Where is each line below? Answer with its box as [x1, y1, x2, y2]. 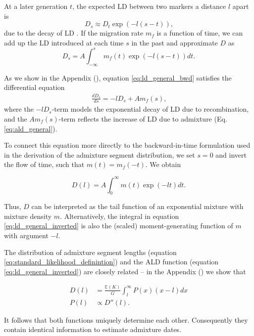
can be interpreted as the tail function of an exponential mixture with [31, 201, 244, 211]
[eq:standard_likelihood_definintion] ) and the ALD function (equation [4, 256, 219, 267]
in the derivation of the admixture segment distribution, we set [4, 149, 195, 160]
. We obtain [145, 159, 181, 169]
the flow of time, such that [4, 159, 85, 169]
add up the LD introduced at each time [4, 37, 124, 47]
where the [4, 104, 34, 114]
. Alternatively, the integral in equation [60, 210, 179, 221]
